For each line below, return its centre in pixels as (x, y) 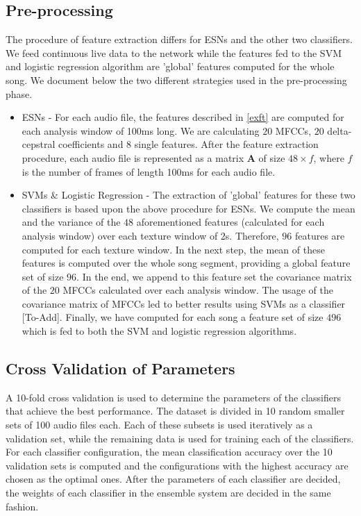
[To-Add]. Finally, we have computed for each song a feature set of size (173, 317)
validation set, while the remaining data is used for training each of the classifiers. (180, 438)
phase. (19, 93)
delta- (339, 130)
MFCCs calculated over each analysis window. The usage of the (198, 290)
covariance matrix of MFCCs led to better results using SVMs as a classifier (184, 303)
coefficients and (91, 144)
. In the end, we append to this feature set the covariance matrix (214, 276)
